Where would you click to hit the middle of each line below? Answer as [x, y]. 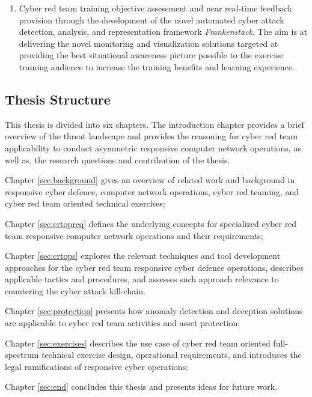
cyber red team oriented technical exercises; [85, 203]
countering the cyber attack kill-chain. [75, 290]
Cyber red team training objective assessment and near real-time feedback [155, 8]
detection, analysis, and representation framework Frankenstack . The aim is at [163, 32]
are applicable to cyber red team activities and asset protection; [123, 323]
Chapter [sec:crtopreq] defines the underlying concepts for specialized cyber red [151, 223]
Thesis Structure [58, 99]
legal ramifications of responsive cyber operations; [96, 366]
